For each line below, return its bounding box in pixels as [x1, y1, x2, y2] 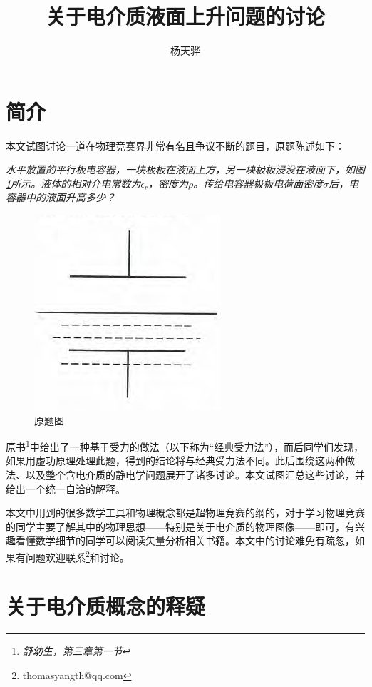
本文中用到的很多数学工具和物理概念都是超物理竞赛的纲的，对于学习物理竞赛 [6, 505, 365, 520]
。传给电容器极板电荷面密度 [193, 175, 324, 190]
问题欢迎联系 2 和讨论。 [25, 548, 130, 564]
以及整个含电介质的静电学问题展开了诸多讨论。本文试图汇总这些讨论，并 [25, 467, 365, 482]
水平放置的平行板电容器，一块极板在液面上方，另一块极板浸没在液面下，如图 [6, 162, 365, 177]
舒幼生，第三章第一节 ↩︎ [22, 643, 131, 658]
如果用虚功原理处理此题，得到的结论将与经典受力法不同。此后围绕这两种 [6, 453, 345, 468]
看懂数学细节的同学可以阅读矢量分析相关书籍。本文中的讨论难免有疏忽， [15, 533, 355, 548]
